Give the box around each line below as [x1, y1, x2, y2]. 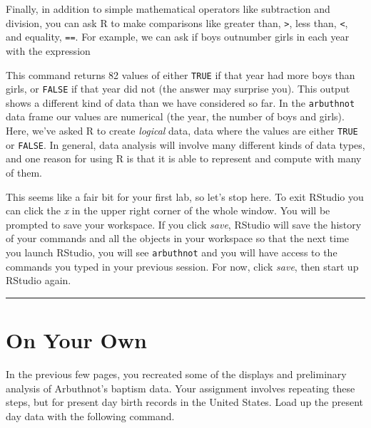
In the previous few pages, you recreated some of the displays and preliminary [6, 366, 347, 381]
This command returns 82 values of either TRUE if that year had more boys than [6, 67, 355, 82]
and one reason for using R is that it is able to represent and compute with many [6, 151, 362, 166]
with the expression [6, 43, 91, 58]
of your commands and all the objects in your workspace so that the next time [6, 231, 350, 246]
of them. [6, 165, 42, 179]
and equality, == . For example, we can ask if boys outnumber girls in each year [6, 29, 350, 44]
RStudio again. [6, 273, 71, 288]
